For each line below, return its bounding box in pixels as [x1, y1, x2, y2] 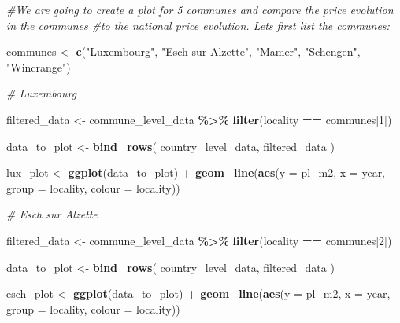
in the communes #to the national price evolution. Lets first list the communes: [6, 17, 390, 33]
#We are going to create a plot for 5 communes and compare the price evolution [6, 2, 394, 17]
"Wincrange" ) [6, 58, 71, 75]
